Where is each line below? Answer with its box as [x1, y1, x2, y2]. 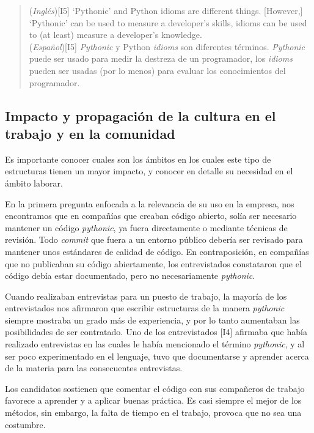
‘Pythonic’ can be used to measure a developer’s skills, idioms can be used [29, 16, 307, 29]
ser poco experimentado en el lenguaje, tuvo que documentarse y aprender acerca [5, 349, 309, 362]
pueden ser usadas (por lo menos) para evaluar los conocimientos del [29, 64, 286, 76]
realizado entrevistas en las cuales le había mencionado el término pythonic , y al [5, 338, 305, 350]
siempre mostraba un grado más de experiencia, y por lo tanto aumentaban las [5, 313, 300, 326]
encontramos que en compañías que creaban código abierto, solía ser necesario [5, 209, 297, 222]
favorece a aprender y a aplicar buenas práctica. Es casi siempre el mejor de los [5, 394, 302, 407]
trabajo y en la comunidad [5, 124, 175, 142]
